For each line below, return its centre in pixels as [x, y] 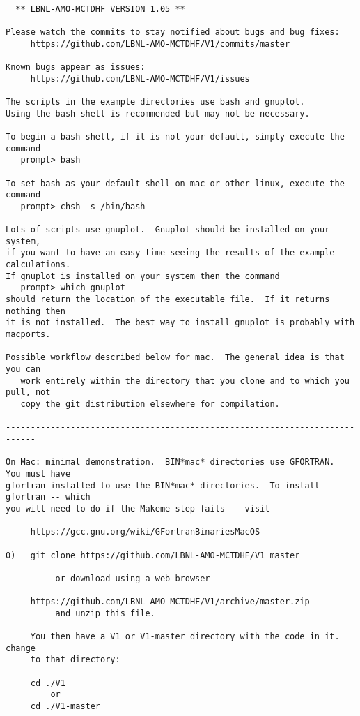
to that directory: [75, 660]
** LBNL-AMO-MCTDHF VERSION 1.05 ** [100, 9]
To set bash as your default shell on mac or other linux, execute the [175, 183]
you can [23, 369]
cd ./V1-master [65, 707]
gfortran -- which [48, 497]
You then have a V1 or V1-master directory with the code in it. [185, 637]
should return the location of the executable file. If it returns [168, 300]
